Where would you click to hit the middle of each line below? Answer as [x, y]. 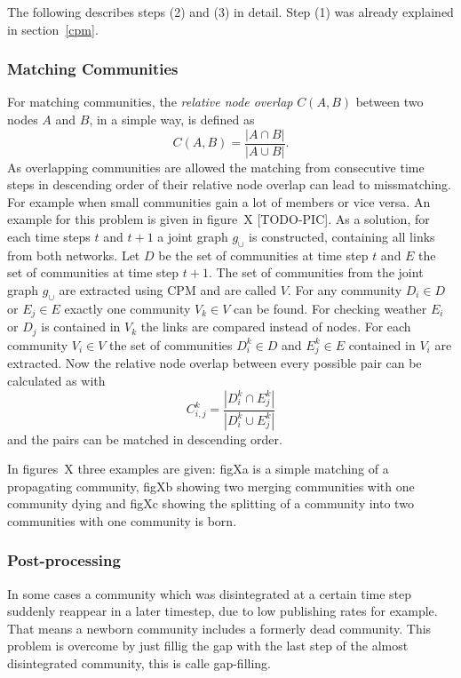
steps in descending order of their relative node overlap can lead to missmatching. [229, 184]
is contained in [81, 327]
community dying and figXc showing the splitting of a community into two [211, 503]
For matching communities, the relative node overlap [150, 102]
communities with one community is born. [122, 520]
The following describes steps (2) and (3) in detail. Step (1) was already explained [230, 12]
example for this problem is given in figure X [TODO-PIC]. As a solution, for [219, 219]
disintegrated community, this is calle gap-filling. [139, 663]
